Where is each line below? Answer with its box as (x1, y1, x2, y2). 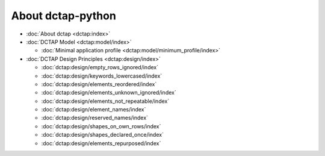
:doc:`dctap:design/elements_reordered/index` (41, 80, 157, 87)
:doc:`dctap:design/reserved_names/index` (41, 114, 149, 122)
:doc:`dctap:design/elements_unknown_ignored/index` (41, 89, 177, 96)
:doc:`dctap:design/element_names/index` (41, 106, 146, 113)
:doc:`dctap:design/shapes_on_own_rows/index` (41, 122, 161, 129)
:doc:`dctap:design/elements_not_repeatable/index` (41, 97, 170, 105)
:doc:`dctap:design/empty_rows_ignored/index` (41, 64, 159, 71)
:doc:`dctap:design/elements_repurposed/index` (41, 139, 161, 147)
